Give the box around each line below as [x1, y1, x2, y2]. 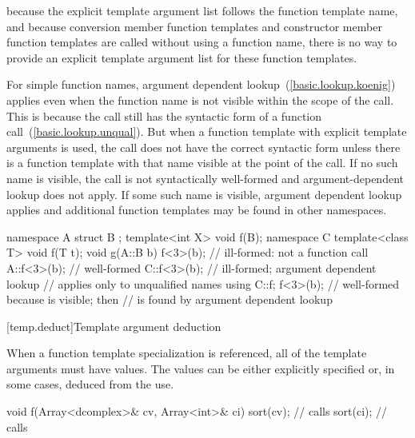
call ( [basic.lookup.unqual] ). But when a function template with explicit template [6, 123, 407, 140]
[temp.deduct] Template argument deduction [6, 317, 221, 334]
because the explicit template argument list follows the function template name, [6, 2, 398, 18]
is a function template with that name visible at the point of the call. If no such [6, 154, 398, 171]
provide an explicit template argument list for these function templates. [6, 49, 357, 66]
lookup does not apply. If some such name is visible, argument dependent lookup [6, 185, 402, 202]
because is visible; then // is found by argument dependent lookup [6, 291, 333, 308]
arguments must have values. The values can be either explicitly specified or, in [6, 360, 395, 376]
